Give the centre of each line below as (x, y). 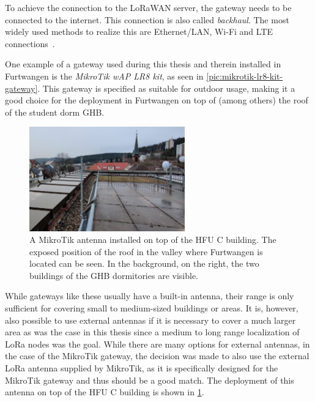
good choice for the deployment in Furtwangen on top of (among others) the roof (157, 100)
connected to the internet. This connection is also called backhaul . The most (147, 19)
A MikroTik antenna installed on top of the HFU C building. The (153, 240)
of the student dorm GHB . (55, 112)
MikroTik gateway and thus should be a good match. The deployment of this (150, 380)
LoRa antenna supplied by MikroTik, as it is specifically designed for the (142, 368)
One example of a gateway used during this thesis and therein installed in (143, 64)
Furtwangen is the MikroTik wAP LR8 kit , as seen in (104, 76)
